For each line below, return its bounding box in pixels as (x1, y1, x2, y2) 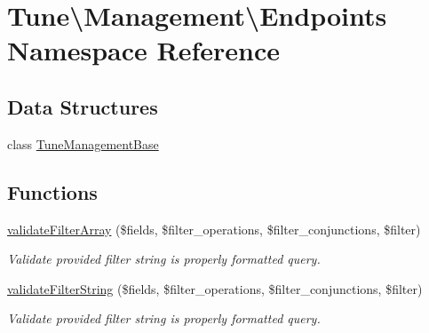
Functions (7, 178, 98, 205)
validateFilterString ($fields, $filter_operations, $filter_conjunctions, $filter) (7, 279, 423, 297)
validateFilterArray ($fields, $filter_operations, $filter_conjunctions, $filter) (7, 219, 421, 238)
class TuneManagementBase (7, 134, 159, 153)
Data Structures (7, 92, 158, 120)
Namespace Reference (7, 32, 280, 68)
